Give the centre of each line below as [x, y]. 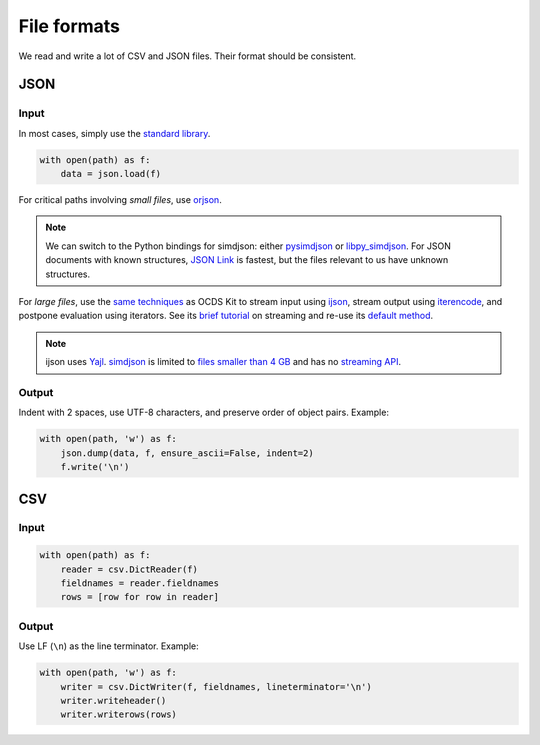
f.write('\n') [95, 467]
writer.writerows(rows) [118, 714]
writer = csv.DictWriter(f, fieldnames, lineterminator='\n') [216, 686]
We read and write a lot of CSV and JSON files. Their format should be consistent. [187, 56]
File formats [69, 26]
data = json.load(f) [111, 174]
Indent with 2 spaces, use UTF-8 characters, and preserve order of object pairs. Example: [204, 412]
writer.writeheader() [113, 700]
